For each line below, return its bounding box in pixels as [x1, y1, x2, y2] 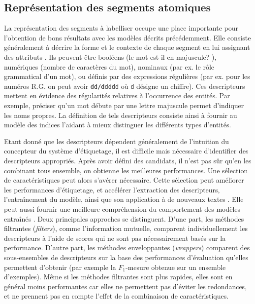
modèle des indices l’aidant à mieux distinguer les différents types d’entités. [4, 119, 231, 130]
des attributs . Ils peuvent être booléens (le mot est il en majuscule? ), [4, 51, 217, 62]
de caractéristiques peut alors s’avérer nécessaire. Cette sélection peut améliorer [4, 175, 244, 185]
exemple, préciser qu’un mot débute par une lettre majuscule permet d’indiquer [4, 100, 244, 111]
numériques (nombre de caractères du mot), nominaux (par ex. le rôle [4, 61, 214, 72]
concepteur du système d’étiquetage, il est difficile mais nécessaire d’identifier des [4, 146, 249, 156]
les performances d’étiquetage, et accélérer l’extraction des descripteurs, [4, 184, 220, 194]
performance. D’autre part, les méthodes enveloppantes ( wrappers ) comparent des [4, 242, 250, 253]
